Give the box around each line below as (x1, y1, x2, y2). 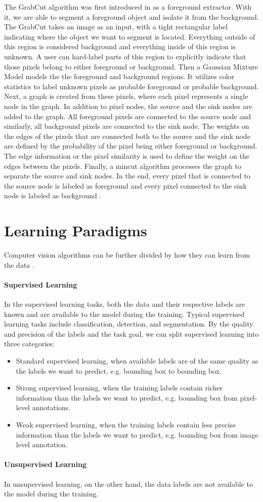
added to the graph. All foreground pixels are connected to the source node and (4, 111, 251, 121)
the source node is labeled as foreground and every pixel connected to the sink (4, 180, 247, 191)
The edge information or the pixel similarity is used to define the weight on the (4, 150, 249, 161)
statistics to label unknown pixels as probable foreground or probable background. (4, 81, 259, 91)
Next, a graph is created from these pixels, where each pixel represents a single (4, 91, 248, 101)
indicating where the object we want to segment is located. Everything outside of (4, 31, 255, 42)
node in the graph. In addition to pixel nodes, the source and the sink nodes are (4, 100, 252, 111)
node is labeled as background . (4, 190, 102, 201)
